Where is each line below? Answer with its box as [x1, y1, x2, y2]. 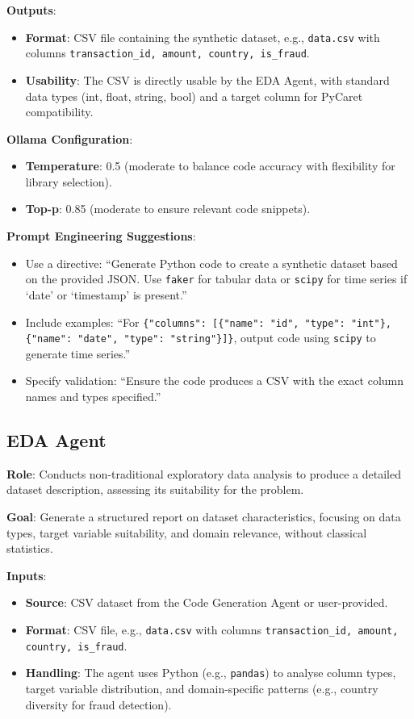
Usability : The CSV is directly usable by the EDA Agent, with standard [25, 71, 390, 88]
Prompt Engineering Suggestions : [6, 228, 196, 245]
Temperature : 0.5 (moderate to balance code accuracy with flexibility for [25, 157, 395, 174]
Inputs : [6, 566, 47, 583]
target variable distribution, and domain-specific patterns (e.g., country [25, 679, 378, 696]
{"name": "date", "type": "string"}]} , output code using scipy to [25, 329, 376, 346]
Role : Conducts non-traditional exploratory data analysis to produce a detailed [6, 465, 401, 482]
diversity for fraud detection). [25, 696, 172, 713]
